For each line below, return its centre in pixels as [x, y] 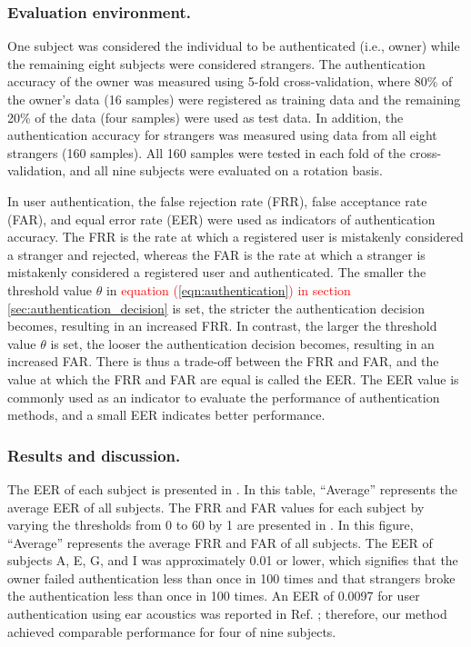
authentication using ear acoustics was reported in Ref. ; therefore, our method [227, 614]
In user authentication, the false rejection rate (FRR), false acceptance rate [217, 200]
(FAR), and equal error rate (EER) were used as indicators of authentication [221, 219]
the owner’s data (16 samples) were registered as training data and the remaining [234, 99]
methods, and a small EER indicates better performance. [166, 415]
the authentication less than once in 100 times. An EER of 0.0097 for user [214, 596]
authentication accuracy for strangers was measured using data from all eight [222, 135]
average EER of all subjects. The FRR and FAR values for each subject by [216, 507]
